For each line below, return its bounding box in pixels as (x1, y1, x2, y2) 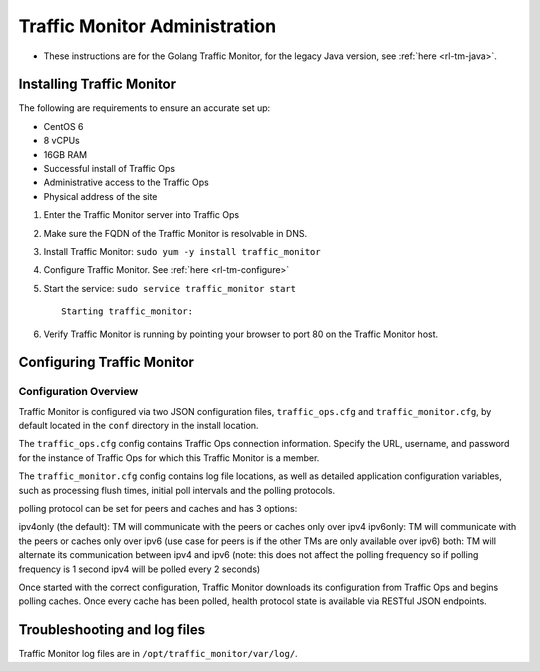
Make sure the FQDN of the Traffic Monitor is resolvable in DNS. (43, 227, 308, 239)
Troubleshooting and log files (18, 621, 206, 639)
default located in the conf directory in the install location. (18, 420, 259, 432)
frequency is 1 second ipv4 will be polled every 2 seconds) (18, 563, 261, 575)
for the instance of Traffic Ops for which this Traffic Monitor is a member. (18, 451, 320, 464)
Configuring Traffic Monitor (18, 354, 195, 371)
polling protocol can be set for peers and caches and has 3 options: (18, 503, 298, 515)
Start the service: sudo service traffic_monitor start (43, 282, 297, 294)
